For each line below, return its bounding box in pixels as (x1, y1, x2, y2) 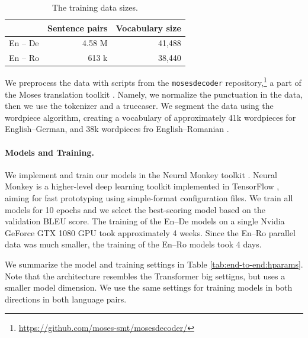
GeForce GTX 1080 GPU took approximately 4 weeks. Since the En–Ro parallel (5, 226, 296, 239)
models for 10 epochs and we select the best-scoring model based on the (5, 203, 265, 215)
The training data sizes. (52, 1, 138, 13)
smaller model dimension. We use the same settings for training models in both (5, 281, 293, 294)
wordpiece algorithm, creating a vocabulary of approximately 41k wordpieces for (5, 111, 296, 123)
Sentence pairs (47, 21, 108, 34)
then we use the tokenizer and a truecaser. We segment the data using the (5, 99, 274, 112)
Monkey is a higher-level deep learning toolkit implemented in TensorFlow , (5, 180, 280, 192)
